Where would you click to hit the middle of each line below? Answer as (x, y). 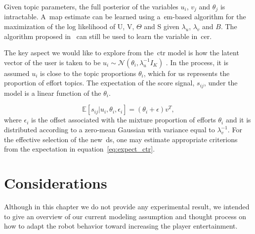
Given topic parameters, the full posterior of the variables (91, 6)
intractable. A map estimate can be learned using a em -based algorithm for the (125, 17)
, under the (221, 83)
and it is (238, 120)
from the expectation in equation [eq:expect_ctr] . (80, 149)
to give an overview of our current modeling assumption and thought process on (125, 216)
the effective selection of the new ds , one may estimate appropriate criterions (121, 139)
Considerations (56, 183)
